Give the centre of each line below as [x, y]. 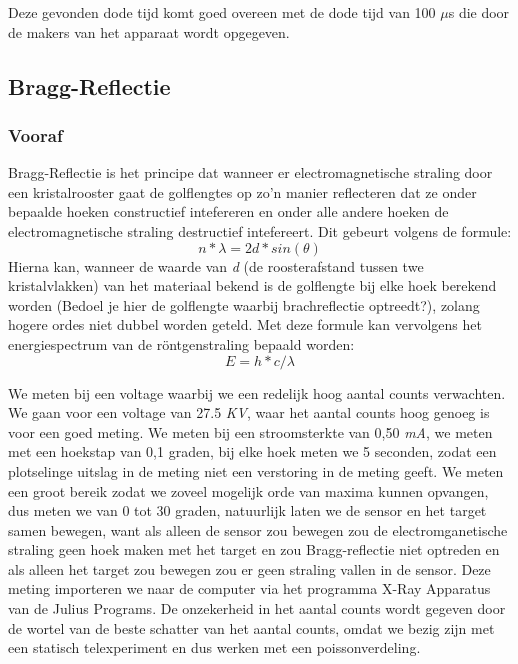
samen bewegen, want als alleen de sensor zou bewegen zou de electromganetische [258, 529]
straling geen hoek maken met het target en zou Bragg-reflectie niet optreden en [254, 549]
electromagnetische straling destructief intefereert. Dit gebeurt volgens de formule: [260, 230]
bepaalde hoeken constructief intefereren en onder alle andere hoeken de [228, 211]
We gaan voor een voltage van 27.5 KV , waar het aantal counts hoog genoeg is [249, 412]
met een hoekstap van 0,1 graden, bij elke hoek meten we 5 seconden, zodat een [252, 451]
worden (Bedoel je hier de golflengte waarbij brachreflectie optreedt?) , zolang [244, 304]
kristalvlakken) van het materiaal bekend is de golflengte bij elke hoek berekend [252, 285]
